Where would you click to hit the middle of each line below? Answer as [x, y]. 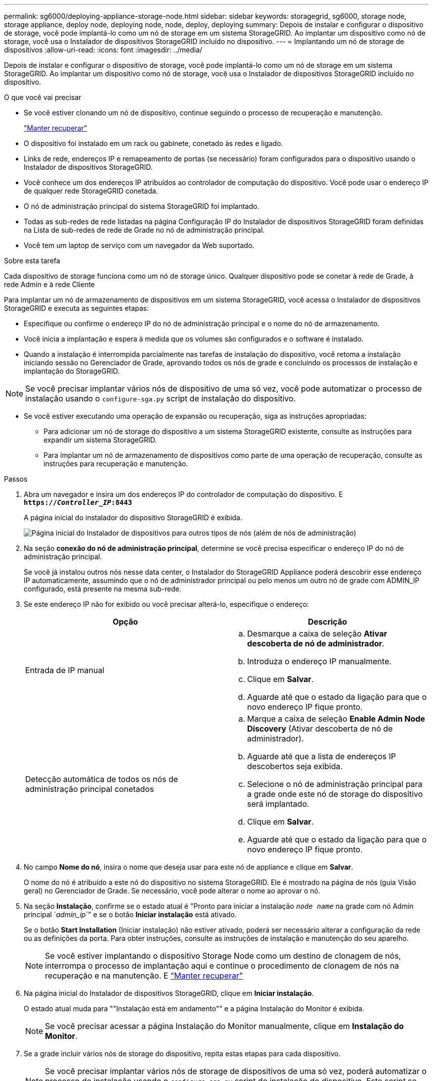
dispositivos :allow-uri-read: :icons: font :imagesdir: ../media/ [103, 50]
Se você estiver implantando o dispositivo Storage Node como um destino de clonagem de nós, [223, 956]
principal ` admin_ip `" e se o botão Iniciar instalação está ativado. [130, 914]
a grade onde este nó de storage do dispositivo [335, 794]
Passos [16, 479]
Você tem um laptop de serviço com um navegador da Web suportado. [139, 245]
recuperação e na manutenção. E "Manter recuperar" [144, 976]
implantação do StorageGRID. [72, 371]
